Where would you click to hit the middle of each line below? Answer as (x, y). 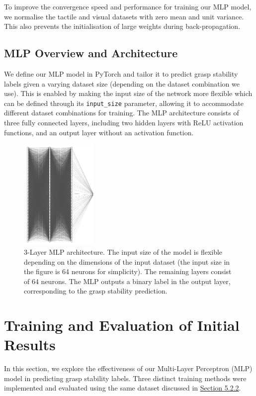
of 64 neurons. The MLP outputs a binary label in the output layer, (127, 281)
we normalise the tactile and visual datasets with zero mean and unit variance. (124, 16)
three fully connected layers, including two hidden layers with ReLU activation (124, 123)
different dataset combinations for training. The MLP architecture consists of (122, 113)
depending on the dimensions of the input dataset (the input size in (127, 261)
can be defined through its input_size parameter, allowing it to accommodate (124, 103)
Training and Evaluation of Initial (122, 325)
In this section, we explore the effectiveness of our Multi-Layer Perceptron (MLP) (128, 368)
